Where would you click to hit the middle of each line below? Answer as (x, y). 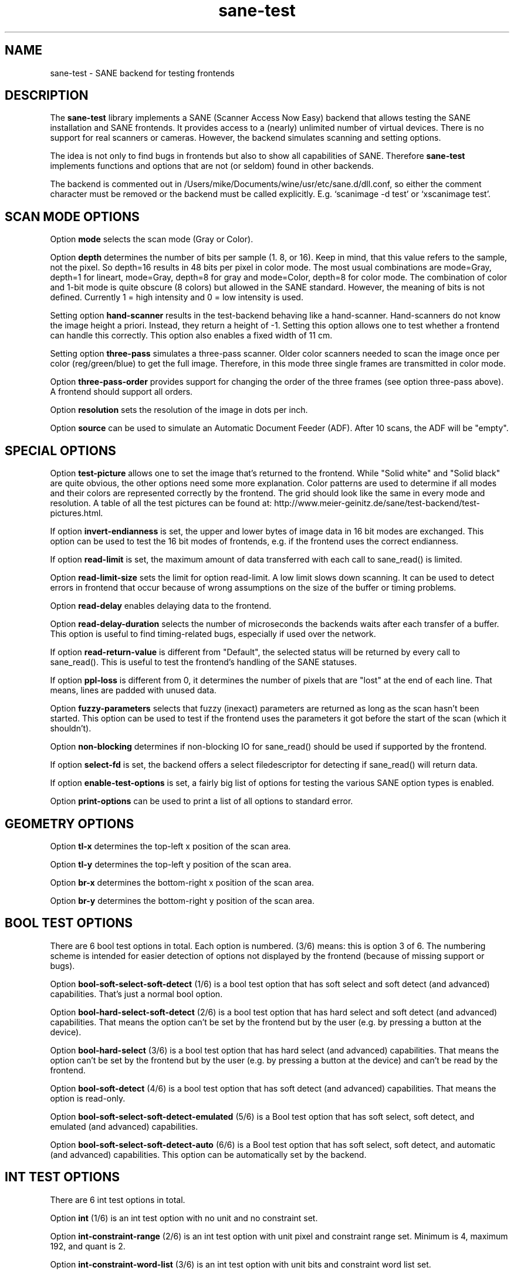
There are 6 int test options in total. (118, 1200)
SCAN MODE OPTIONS (72, 216)
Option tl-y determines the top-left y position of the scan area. (171, 864)
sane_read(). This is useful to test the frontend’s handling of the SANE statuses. (204, 662)
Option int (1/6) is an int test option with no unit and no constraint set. (184, 1218)
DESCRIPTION (47, 96)
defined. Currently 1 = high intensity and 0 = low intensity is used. (177, 297)
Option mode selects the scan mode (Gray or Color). (152, 239)
